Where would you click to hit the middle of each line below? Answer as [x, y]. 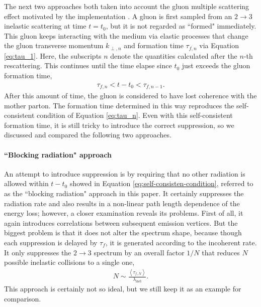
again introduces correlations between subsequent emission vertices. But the [121, 222]
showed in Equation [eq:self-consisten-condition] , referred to [161, 183]
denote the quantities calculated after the [174, 55]
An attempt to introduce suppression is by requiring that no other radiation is [125, 173]
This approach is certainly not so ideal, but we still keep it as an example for [123, 288]
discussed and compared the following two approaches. [88, 135]
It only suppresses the [38, 252]
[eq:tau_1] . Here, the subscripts [53, 55]
